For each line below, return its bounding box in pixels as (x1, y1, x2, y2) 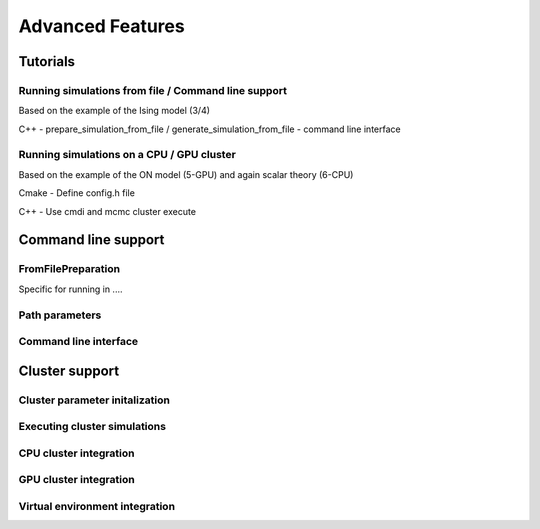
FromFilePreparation (18, 262, 120, 276)
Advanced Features (18, 15, 185, 37)
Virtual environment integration (18, 499, 175, 513)
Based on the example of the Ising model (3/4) (18, 105, 210, 117)
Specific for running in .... (18, 283, 123, 295)
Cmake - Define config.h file (18, 187, 135, 199)
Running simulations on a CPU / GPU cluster (18, 148, 237, 162)
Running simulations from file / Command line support (18, 83, 287, 97)
